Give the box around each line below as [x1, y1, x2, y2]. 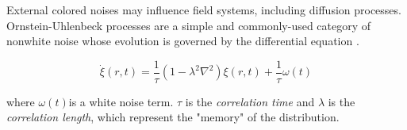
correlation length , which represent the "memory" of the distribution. [6, 109, 340, 125]
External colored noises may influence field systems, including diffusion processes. [6, 2, 401, 17]
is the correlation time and [185, 93, 315, 109]
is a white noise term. [68, 93, 174, 109]
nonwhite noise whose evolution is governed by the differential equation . [6, 32, 359, 49]
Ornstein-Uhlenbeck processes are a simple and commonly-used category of [6, 17, 371, 33]
